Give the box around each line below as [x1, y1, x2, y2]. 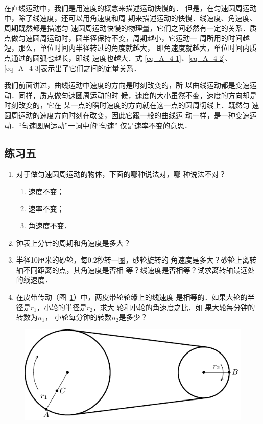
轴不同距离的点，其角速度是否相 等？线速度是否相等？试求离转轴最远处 [16, 264, 255, 275]
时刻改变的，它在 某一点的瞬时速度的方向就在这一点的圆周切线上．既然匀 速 [4, 100, 259, 110]
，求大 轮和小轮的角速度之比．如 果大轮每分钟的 [92, 301, 255, 312]
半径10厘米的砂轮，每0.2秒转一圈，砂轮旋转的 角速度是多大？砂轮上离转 [16, 254, 257, 265]
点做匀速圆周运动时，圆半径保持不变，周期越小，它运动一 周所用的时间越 [4, 32, 250, 43]
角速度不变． [28, 220, 71, 231]
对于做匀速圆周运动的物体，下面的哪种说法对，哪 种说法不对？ [16, 169, 226, 179]
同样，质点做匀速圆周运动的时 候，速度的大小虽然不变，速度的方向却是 [18, 89, 257, 100]
